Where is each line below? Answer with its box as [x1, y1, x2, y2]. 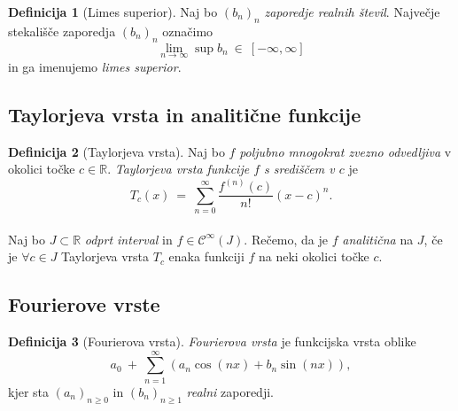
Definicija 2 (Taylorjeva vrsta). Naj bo [8, 142, 225, 160]
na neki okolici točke [258, 247, 369, 266]
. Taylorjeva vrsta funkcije [107, 159, 250, 178]
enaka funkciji [168, 247, 245, 266]
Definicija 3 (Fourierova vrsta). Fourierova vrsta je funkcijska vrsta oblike [8, 332, 416, 351]
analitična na [342, 229, 414, 248]
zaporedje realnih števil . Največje [264, 3, 440, 20]
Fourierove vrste [8, 291, 160, 318]
